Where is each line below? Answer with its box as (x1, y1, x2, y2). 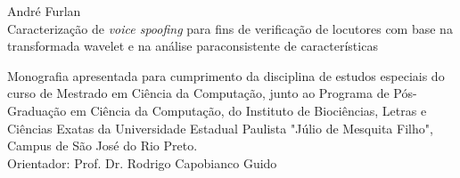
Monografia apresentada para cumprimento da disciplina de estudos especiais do (7, 66, 445, 85)
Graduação (7, 101, 67, 119)
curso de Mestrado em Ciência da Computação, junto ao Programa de (7, 84, 390, 102)
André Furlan (7, 2, 81, 20)
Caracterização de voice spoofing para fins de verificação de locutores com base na (7, 19, 453, 37)
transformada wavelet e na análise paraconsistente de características (7, 36, 378, 55)
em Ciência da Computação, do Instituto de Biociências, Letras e (70, 101, 427, 119)
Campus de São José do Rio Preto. (7, 136, 198, 155)
